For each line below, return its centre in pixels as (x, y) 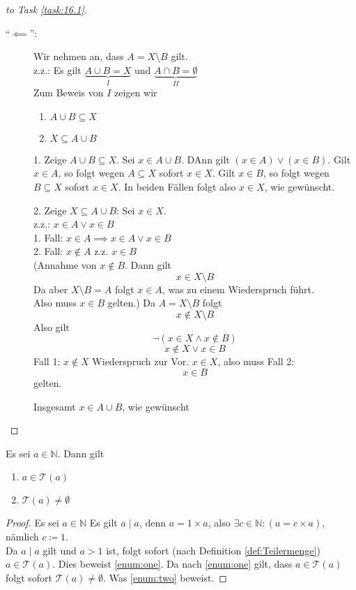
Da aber (51, 289)
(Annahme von (65, 264)
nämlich (22, 536)
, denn (153, 523)
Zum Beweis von (69, 93)
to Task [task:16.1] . (47, 9)
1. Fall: (48, 237)
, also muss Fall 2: (256, 361)
